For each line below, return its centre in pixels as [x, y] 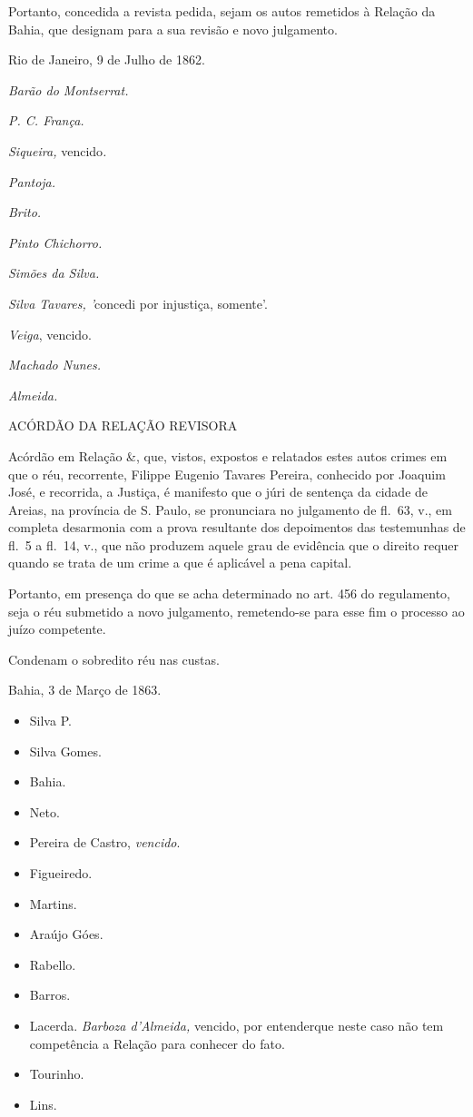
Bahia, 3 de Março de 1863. [85, 690]
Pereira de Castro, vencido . [105, 842]
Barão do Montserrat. [69, 89]
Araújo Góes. [66, 934]
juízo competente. [57, 629]
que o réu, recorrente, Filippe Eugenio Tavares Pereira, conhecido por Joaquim [227, 474]
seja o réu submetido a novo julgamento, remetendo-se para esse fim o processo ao [236, 611]
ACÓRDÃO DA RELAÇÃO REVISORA [123, 425]
